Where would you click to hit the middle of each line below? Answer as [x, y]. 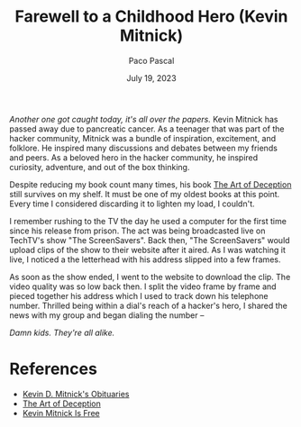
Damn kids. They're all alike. [62, 332]
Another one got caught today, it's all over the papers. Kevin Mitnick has [144, 119]
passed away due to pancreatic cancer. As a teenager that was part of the [147, 129]
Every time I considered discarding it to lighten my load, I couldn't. [132, 204]
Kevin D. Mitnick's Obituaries [76, 394]
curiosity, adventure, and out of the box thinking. [100, 167]
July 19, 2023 [151, 77]
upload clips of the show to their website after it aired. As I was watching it [147, 250]
